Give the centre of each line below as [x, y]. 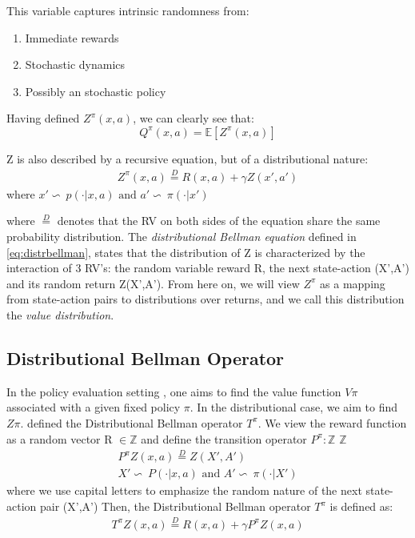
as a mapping [353, 283]
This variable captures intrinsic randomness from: [128, 10]
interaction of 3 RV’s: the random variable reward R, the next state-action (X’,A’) [208, 268]
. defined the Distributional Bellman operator [132, 422]
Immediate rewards [72, 37]
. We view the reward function [332, 422]
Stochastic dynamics [75, 64]
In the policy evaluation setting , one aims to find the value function [174, 391]
